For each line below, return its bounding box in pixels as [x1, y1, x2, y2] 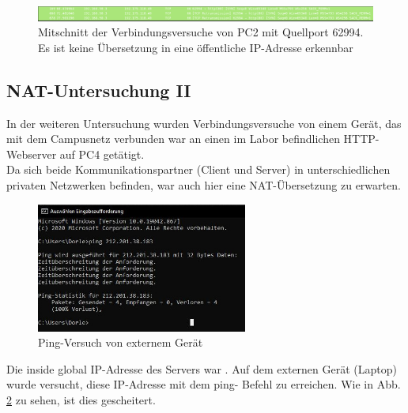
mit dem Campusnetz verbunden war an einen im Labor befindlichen [6, 130, 340, 147]
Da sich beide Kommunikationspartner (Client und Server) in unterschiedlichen [6, 161, 391, 178]
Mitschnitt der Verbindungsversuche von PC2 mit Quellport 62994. [38, 24, 364, 40]
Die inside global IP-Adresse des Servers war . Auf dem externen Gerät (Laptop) [6, 360, 397, 377]
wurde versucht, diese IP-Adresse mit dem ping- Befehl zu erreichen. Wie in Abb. [6, 376, 401, 392]
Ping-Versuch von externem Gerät [38, 334, 203, 351]
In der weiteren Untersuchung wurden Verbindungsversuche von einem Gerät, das [6, 115, 402, 131]
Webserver [6, 145, 57, 162]
